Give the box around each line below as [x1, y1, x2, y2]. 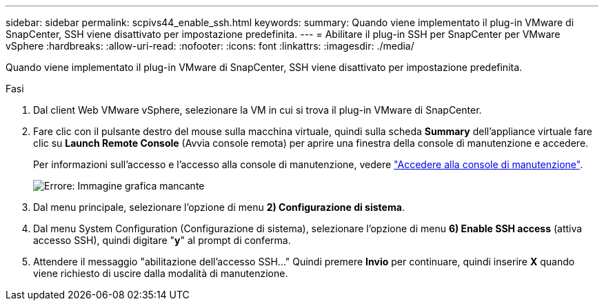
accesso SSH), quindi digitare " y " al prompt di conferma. [33, 234, 291, 246]
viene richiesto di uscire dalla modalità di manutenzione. [33, 267, 288, 279]
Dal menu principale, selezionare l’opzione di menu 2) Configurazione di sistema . [33, 201, 405, 213]
